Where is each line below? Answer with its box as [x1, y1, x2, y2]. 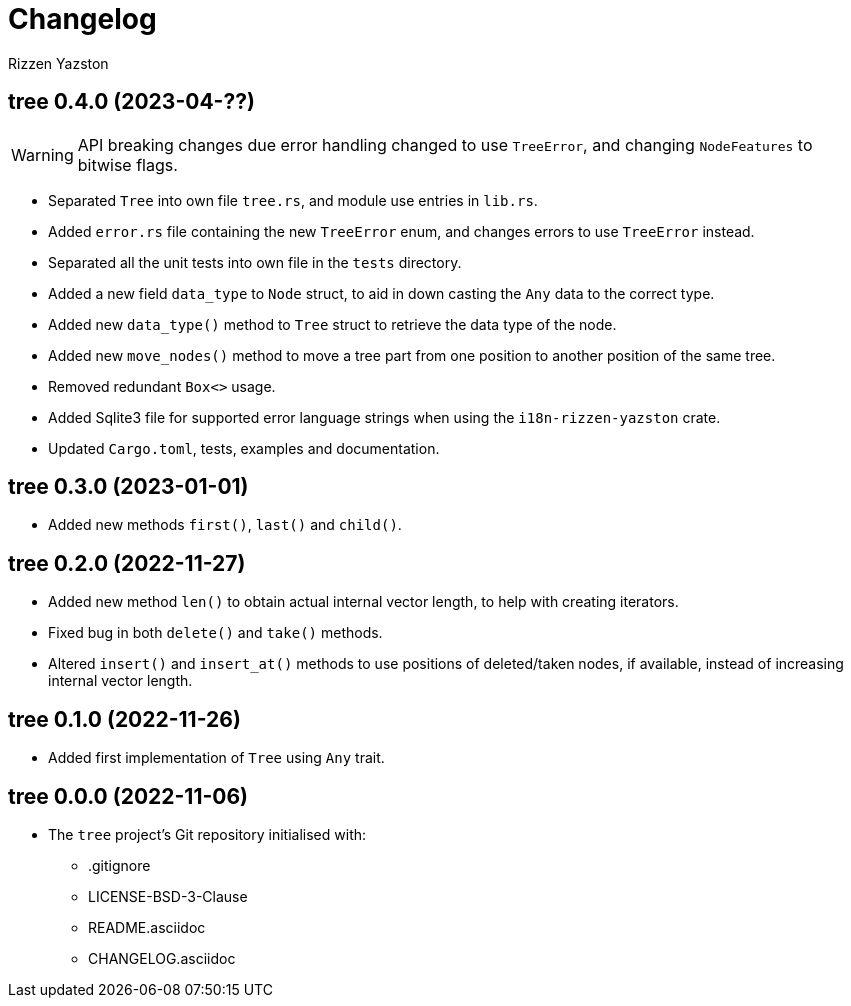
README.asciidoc [88, 918, 206, 936]
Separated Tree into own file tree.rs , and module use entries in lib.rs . [48, 191, 538, 209]
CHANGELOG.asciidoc [88, 949, 236, 967]
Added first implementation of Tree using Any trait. [48, 749, 385, 767]
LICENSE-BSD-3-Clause [88, 887, 248, 905]
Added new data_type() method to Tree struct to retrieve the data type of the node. [48, 315, 617, 333]
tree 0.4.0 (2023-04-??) [8, 89, 255, 115]
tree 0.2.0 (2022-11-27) [8, 550, 246, 576]
